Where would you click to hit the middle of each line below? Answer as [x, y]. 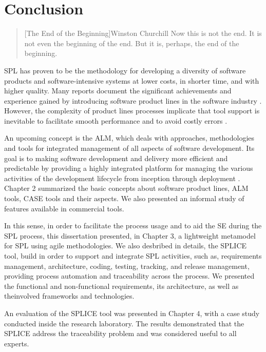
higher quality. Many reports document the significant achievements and [118, 91]
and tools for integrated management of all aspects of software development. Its [129, 148]
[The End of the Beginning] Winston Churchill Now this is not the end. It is [143, 33]
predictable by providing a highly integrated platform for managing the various [129, 168]
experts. [17, 343]
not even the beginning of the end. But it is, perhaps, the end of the [132, 43]
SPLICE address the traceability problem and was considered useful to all [120, 333]
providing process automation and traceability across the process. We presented [129, 276]
